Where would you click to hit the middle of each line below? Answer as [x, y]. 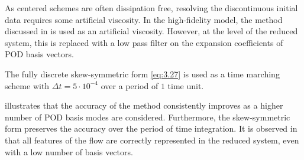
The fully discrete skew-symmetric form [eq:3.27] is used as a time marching [142, 74]
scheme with [27, 85]
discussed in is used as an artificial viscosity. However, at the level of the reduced [151, 31]
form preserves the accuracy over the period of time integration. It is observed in [151, 128]
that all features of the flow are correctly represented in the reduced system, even [152, 140]
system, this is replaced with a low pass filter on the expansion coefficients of [144, 42]
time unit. [186, 85]
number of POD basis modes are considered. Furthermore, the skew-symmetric [148, 117]
